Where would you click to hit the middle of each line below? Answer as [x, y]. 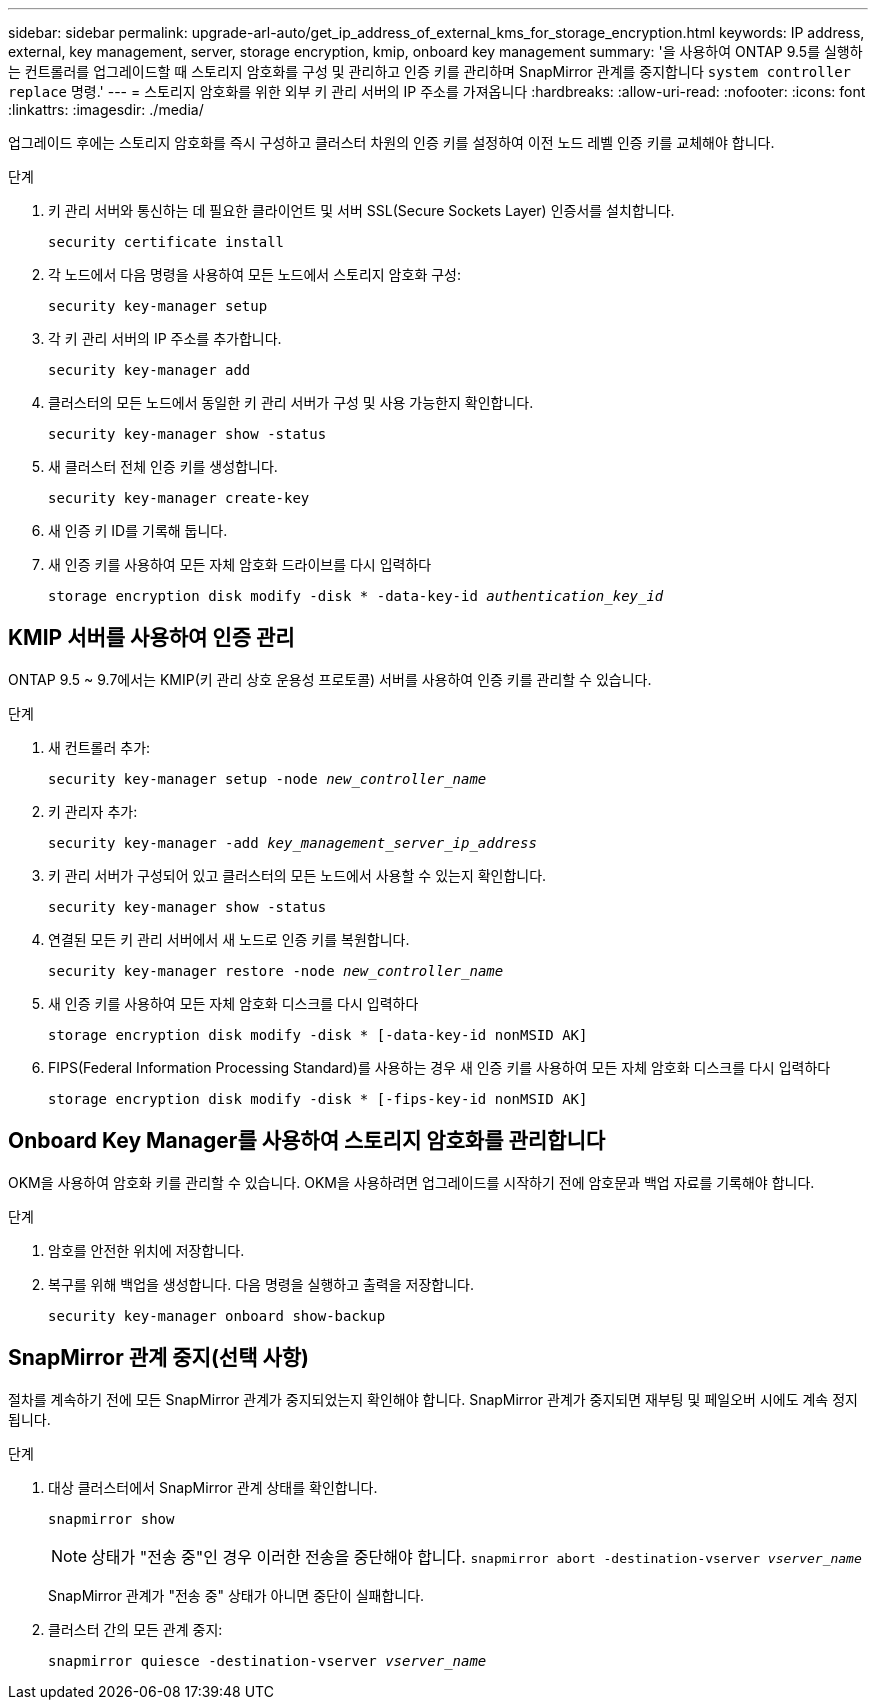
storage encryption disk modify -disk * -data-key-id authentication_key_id [356, 596]
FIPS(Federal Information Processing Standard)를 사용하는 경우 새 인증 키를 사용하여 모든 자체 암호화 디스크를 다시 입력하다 [439, 1067]
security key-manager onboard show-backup [217, 1315]
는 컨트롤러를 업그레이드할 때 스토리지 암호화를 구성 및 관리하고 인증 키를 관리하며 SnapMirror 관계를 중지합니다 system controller [429, 71]
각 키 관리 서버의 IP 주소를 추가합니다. [165, 338]
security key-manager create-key [179, 498]
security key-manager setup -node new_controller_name [267, 778]
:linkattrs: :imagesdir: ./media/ [106, 109]
